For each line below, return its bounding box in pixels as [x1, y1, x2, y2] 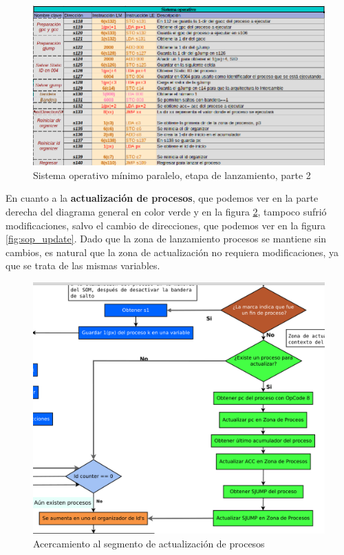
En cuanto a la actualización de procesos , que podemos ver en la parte [6, 191, 319, 205]
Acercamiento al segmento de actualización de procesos [33, 536, 265, 550]
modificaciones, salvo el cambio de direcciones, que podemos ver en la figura [6, 218, 326, 232]
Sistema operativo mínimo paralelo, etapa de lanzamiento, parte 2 [33, 167, 311, 182]
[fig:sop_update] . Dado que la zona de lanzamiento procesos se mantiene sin [6, 231, 327, 246]
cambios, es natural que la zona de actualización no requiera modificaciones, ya [6, 244, 339, 259]
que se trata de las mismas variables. [6, 258, 160, 273]
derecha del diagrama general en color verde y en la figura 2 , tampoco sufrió [6, 205, 327, 218]
